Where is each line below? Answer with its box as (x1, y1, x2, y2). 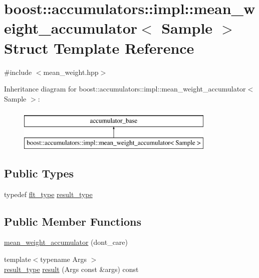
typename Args (40, 254, 87, 264)
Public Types (4, 165, 74, 180)
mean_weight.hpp (43, 66, 99, 77)
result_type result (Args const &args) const (4, 263, 139, 274)
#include (4, 66, 32, 77)
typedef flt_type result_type (4, 189, 93, 199)
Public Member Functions (4, 213, 141, 229)
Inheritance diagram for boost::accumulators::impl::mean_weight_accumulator (4, 83, 246, 94)
